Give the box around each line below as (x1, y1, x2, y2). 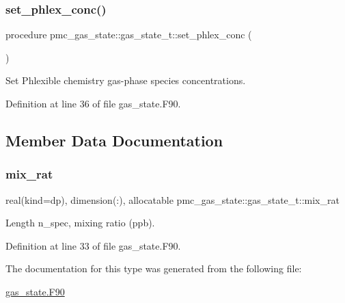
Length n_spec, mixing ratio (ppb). (5, 215, 155, 230)
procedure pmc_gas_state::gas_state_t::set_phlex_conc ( (5, 27, 252, 42)
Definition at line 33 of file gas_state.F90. (5, 238, 181, 252)
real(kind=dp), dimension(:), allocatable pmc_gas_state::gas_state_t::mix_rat (5, 192, 340, 207)
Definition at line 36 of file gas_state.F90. (5, 96, 181, 110)
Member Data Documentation (5, 129, 223, 150)
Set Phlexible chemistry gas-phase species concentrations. (5, 73, 246, 88)
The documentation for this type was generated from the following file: (5, 261, 302, 276)
